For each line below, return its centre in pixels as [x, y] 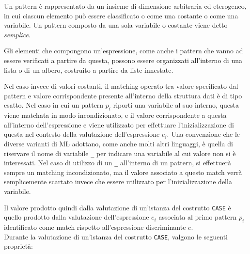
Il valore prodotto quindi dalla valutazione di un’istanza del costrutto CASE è [117, 207]
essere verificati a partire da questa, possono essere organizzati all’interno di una [123, 60]
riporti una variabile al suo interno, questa [176, 105]
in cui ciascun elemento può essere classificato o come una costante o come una [121, 15]
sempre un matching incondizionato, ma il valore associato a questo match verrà [123, 172]
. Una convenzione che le [203, 134]
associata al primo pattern [198, 217]
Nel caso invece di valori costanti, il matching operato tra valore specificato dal [121, 86]
